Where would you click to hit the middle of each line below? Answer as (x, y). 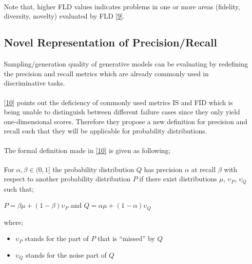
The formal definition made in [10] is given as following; (87, 150)
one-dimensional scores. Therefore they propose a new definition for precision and (126, 121)
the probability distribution (93, 169)
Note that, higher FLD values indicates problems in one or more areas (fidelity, (122, 6)
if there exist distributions (178, 179)
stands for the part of (57, 238)
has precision (163, 169)
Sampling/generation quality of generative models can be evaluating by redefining (126, 64)
